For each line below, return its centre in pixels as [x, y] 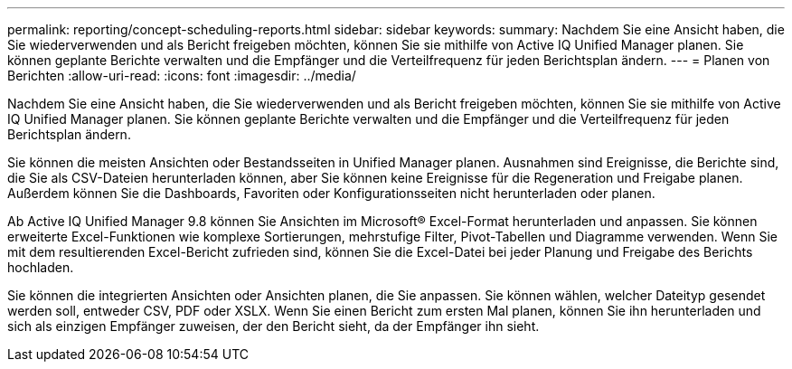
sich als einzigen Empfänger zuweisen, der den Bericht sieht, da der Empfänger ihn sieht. [273, 326]
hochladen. [41, 267]
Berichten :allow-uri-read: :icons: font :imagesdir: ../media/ [182, 76]
